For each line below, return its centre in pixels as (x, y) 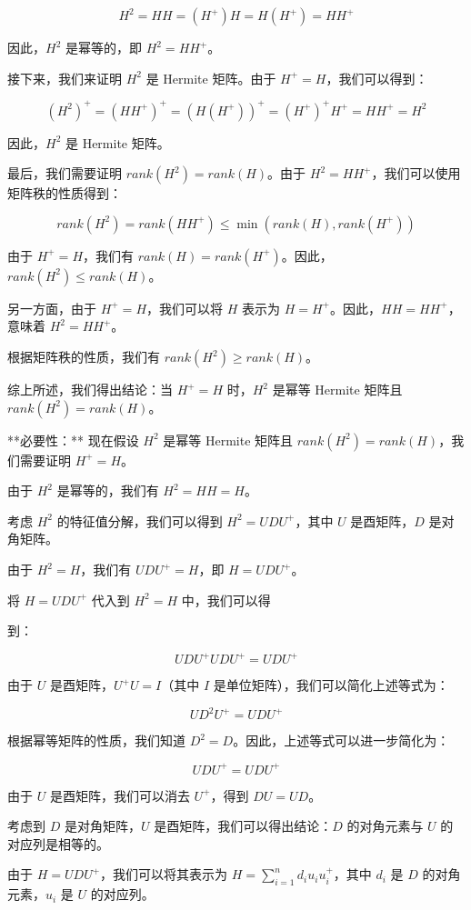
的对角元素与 (385, 826)
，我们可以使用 (416, 173)
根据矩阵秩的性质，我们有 (84, 357)
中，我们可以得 (226, 600)
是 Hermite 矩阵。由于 (211, 78)
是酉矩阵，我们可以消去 (120, 795)
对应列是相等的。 (58, 843)
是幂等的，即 (103, 47)
